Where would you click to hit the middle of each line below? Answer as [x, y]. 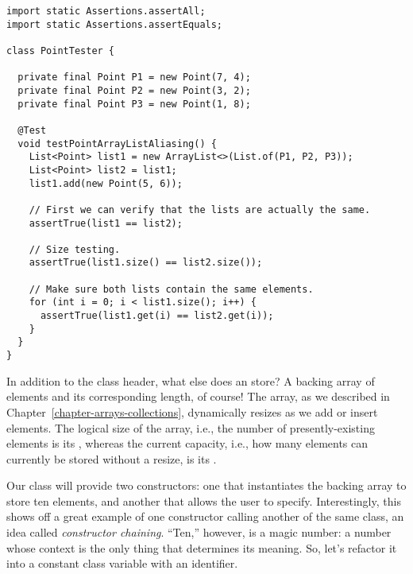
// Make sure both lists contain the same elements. [171, 289]
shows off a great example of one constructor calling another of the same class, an [205, 516]
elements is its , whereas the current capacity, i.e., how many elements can [187, 443]
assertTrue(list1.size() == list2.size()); [146, 263]
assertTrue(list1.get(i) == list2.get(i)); [157, 316]
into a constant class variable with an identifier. [122, 563]
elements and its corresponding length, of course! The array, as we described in [198, 396]
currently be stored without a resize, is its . [112, 458]
